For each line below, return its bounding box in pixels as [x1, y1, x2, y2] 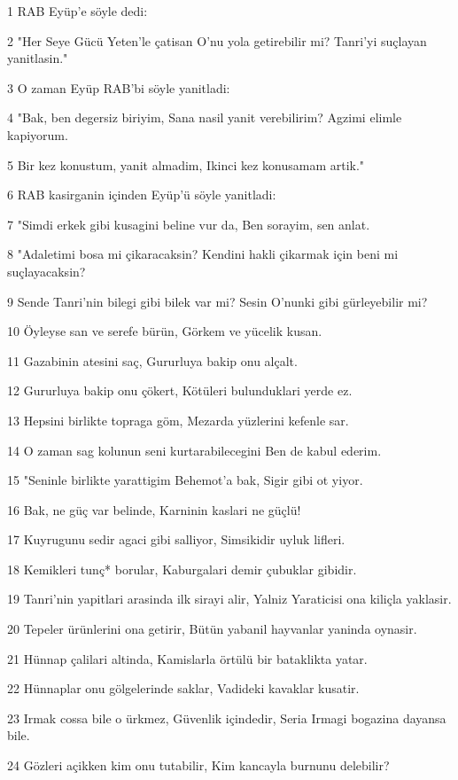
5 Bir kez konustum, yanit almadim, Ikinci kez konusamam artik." [7, 155, 365, 174]
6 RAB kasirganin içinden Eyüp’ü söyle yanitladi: [7, 185, 276, 204]
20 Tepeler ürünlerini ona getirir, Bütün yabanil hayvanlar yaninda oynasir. [7, 620, 417, 638]
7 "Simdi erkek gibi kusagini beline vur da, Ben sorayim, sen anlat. [7, 214, 370, 233]
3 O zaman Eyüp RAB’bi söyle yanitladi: [7, 78, 230, 97]
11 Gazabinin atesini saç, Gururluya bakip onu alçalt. [7, 351, 298, 370]
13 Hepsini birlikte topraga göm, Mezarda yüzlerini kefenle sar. [7, 410, 349, 429]
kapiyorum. [7, 125, 68, 144]
